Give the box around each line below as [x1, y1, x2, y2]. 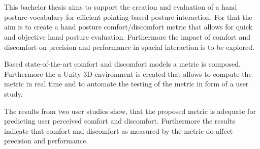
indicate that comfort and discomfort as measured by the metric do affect [4, 125, 233, 136]
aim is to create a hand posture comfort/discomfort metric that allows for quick [4, 21, 252, 32]
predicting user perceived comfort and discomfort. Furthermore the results [4, 115, 235, 126]
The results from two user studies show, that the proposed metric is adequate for [4, 105, 256, 116]
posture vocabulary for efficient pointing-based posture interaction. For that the [4, 11, 252, 22]
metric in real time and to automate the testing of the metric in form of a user [4, 78, 249, 89]
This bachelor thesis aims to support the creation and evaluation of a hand [4, 2, 237, 12]
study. [4, 88, 23, 99]
